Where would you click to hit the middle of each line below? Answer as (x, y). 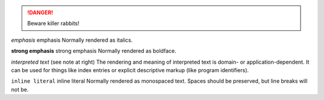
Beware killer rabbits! (53, 23)
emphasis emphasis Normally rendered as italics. (72, 40)
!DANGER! (40, 12)
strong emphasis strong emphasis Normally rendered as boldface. (94, 51)
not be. (20, 89)
